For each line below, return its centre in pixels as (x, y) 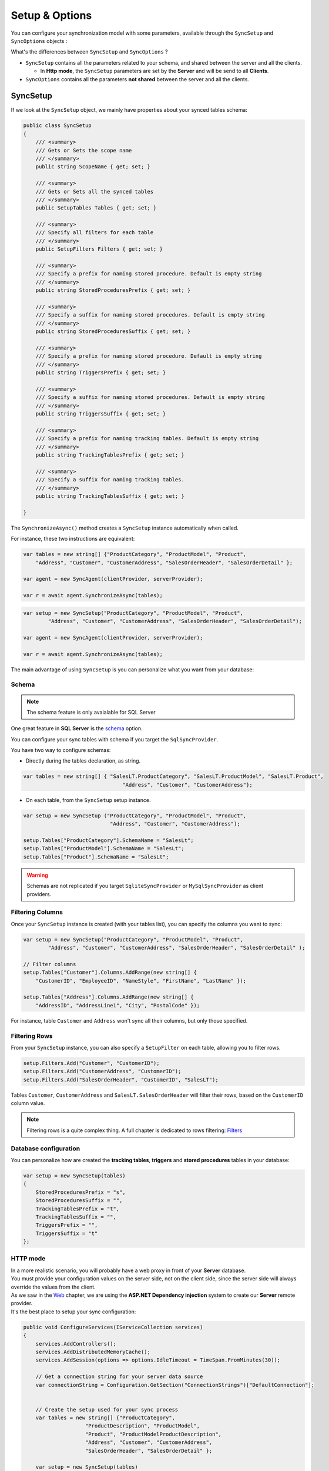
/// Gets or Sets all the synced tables (95, 192)
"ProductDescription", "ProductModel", (143, 1426)
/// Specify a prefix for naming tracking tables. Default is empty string (147, 439)
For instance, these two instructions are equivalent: (73, 539)
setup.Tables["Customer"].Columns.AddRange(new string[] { (110, 973)
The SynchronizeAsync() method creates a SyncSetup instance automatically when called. (125, 528)
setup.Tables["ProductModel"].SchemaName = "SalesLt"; (104, 848)
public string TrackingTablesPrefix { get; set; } (110, 455)
